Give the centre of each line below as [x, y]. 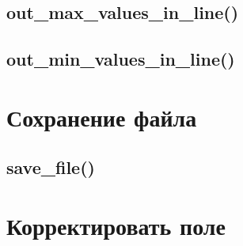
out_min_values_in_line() [121, 59]
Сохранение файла [102, 117]
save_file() [51, 167]
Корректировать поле [116, 225]
